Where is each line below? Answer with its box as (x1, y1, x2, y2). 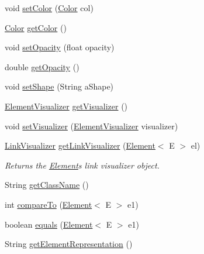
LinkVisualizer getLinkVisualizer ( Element (5, 139, 155, 152)
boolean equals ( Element (5, 218, 93, 230)
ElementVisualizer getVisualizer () (5, 99, 128, 112)
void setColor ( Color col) (5, 2, 94, 13)
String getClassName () (5, 179, 89, 191)
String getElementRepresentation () (5, 238, 133, 250)
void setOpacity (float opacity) (5, 41, 115, 53)
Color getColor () (5, 21, 67, 33)
